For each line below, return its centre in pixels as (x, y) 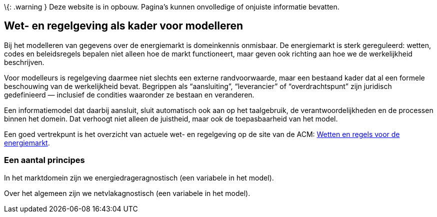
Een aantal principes (44, 160)
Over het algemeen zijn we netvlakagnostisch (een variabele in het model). (127, 193)
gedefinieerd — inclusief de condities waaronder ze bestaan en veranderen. (129, 94)
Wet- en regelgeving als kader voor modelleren (124, 26)
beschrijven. (24, 62)
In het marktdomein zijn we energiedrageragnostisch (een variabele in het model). (139, 177)
